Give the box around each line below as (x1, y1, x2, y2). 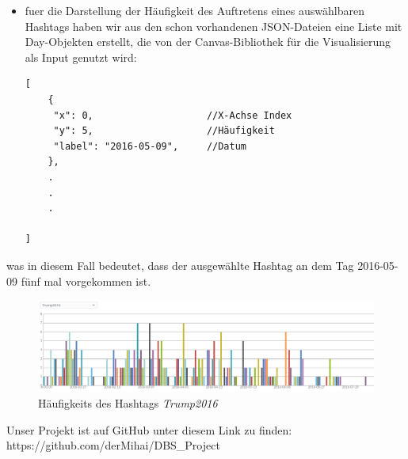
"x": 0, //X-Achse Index (53, 109, 292, 121)
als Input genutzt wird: (25, 48, 137, 65)
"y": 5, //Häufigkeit (53, 125, 275, 137)
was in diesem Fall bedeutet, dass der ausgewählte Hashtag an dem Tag (6, 256, 354, 273)
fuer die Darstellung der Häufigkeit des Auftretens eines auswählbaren (25, 2, 364, 18)
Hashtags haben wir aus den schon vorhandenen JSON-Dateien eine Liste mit (25, 17, 402, 34)
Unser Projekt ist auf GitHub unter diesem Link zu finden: (6, 421, 292, 438)
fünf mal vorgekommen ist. (21, 272, 151, 289)
